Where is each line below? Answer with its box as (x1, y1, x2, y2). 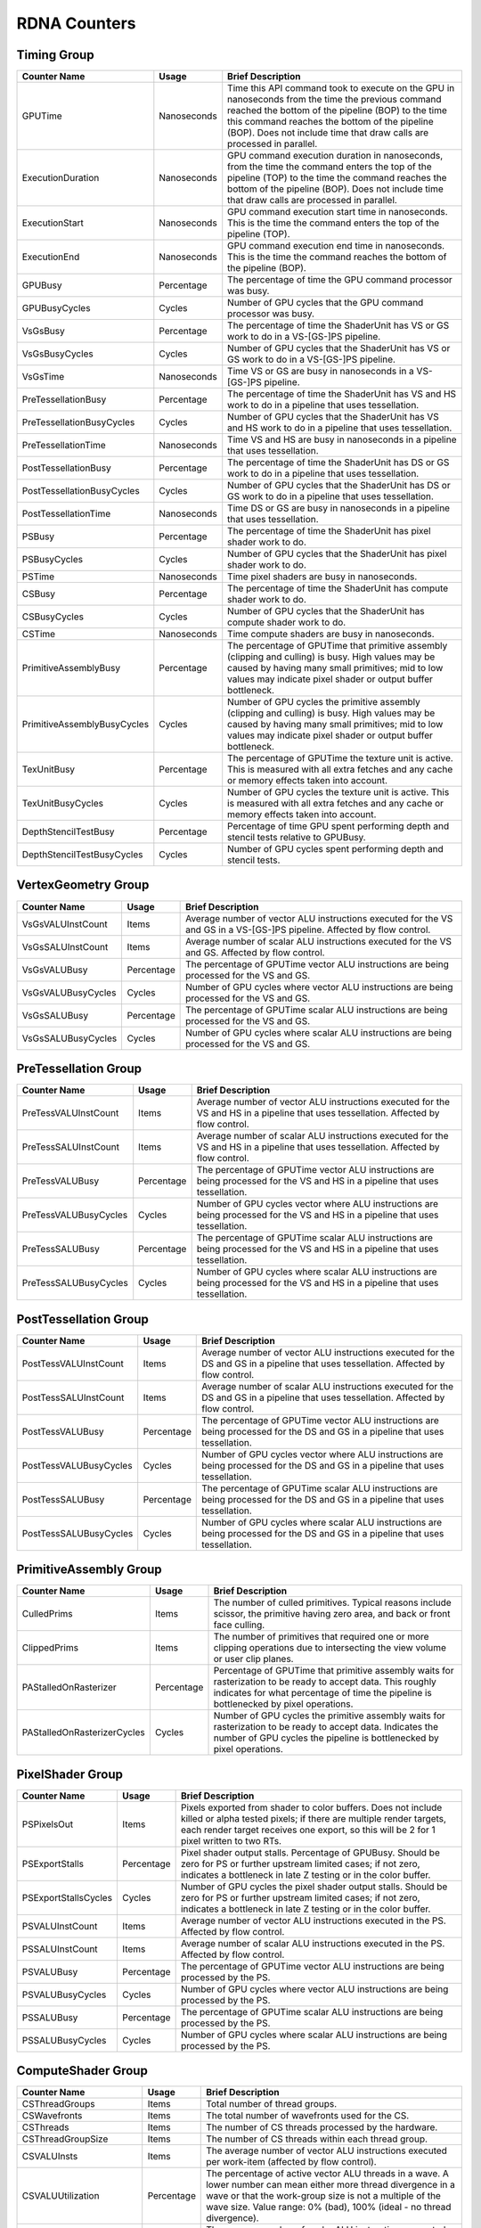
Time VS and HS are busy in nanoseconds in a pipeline (227, 433, 457, 446)
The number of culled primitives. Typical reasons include (213, 1596, 452, 1609)
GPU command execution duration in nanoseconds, (227, 150, 444, 162)
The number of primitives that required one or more (213, 1631, 429, 1643)
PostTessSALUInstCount (21, 1391, 125, 1404)
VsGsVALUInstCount (21, 918, 108, 930)
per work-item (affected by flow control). (206, 2156, 378, 2168)
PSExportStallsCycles (21, 1891, 113, 1904)
